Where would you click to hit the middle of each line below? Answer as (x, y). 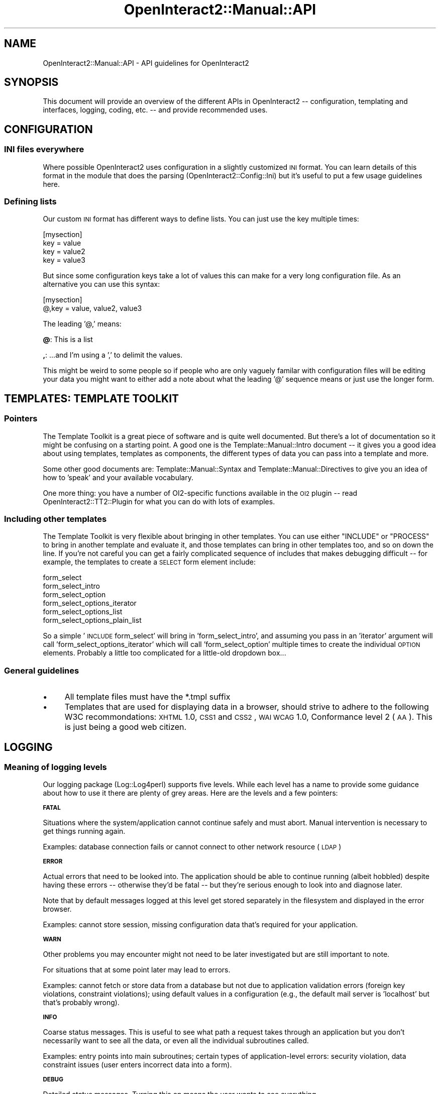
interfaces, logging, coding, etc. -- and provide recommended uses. (155, 110)
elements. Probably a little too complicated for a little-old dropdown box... (164, 653)
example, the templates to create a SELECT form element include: (149, 562)
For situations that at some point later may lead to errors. (137, 970)
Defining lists (30, 202)
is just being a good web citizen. (126, 727)
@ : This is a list (68, 340)
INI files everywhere (44, 149)
